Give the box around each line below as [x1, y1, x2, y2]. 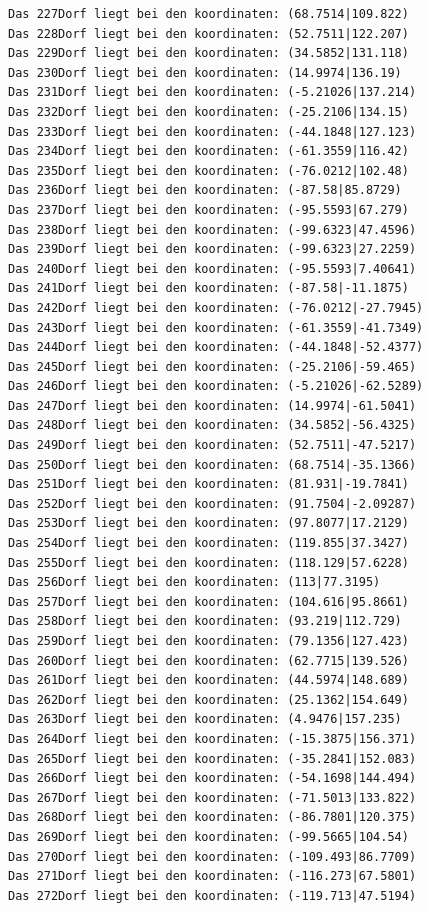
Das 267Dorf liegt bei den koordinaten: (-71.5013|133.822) [8, 790, 417, 805]
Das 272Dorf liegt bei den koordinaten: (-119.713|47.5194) [8, 888, 417, 903]
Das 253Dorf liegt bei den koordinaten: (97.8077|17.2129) [8, 516, 409, 531]
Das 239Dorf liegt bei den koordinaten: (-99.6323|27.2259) [8, 242, 417, 257]
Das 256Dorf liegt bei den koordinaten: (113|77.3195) [8, 575, 381, 590]
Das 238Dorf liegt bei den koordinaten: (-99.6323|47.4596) [8, 222, 417, 237]
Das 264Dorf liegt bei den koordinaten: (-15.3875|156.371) [8, 731, 417, 746]
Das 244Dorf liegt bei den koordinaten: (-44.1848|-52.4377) [8, 340, 424, 355]
